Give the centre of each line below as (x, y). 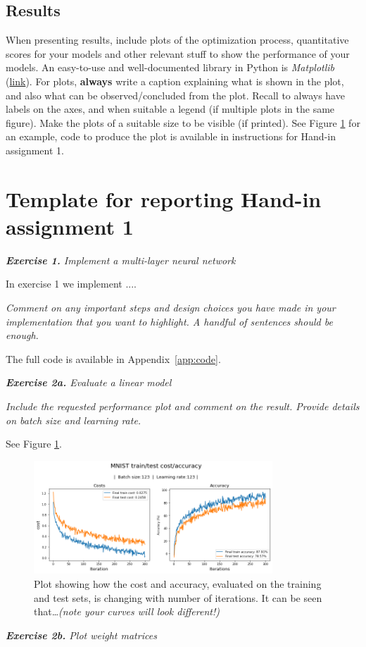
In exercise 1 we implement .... (71, 284)
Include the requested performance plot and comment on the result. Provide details (183, 406)
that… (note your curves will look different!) (127, 611)
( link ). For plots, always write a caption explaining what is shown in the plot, (175, 81)
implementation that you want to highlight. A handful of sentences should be (169, 321)
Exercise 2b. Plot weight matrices (81, 635)
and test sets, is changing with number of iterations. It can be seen (178, 597)
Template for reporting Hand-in (164, 198)
